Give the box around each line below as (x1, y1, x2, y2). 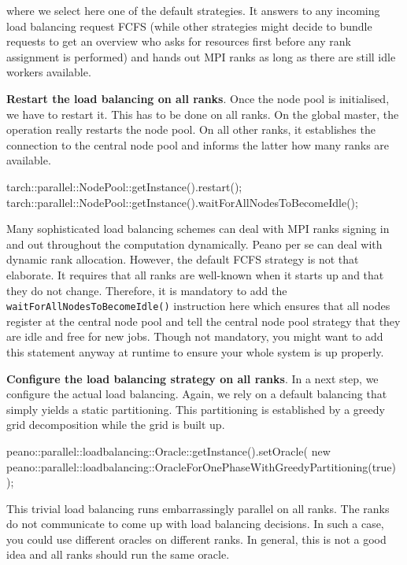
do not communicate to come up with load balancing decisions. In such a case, (6, 515, 384, 532)
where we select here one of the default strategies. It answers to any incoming (6, 2, 380, 18)
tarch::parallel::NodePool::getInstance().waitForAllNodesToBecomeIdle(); (6, 194, 358, 210)
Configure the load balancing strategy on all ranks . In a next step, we (6, 370, 379, 386)
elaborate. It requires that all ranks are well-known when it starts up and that (6, 266, 384, 282)
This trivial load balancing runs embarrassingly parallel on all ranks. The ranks (6, 500, 390, 516)
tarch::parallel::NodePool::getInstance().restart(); (6, 178, 242, 194)
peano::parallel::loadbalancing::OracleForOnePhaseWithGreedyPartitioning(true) (6, 458, 397, 475)
